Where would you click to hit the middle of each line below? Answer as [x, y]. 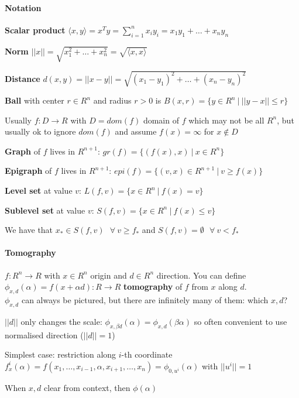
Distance [23, 78]
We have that [29, 230]
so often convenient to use [240, 321]
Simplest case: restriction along [61, 354]
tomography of [153, 287]
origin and [109, 275]
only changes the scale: [61, 321]
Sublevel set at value [45, 210]
